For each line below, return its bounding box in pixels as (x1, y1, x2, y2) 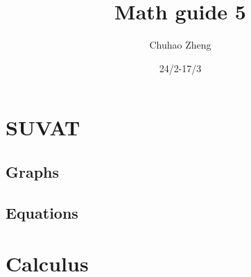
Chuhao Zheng (149, 37, 211, 52)
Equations (6, 201, 78, 223)
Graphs (6, 160, 60, 182)
